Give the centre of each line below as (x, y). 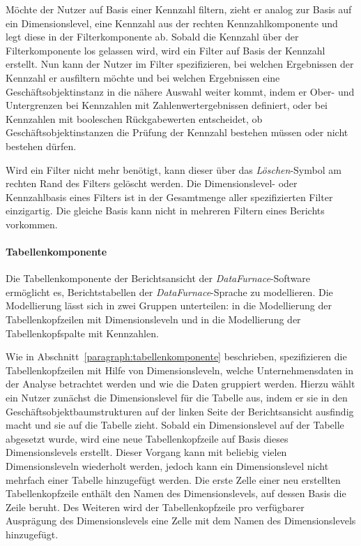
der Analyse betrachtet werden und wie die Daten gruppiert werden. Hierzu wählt (180, 384)
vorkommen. (32, 224)
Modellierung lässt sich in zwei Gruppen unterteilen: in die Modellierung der (169, 305)
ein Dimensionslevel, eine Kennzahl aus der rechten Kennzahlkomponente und (172, 23)
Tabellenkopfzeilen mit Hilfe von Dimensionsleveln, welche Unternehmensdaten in (180, 370)
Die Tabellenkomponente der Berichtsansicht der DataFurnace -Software (158, 278)
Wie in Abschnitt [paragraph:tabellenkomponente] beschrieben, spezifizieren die (176, 356)
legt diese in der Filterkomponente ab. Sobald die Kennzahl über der (152, 37)
